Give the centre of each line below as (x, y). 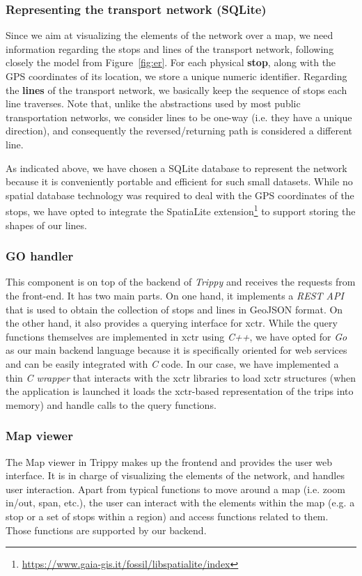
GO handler (40, 256)
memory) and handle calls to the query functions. (111, 404)
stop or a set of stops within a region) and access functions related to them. (167, 516)
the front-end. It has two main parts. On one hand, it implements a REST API (175, 295)
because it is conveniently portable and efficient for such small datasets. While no (179, 181)
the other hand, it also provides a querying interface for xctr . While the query (172, 323)
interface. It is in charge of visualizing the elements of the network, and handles (175, 475)
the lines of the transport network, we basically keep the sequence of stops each (176, 89)
